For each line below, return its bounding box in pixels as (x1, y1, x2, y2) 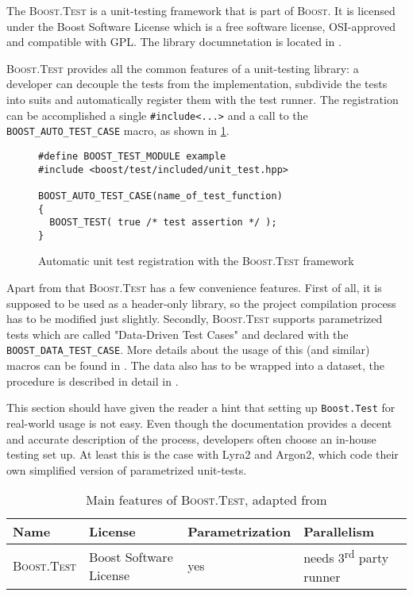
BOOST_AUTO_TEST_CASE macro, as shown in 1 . (6, 122, 230, 139)
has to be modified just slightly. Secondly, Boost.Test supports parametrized (6, 310, 383, 327)
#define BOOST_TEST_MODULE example (38, 150, 226, 162)
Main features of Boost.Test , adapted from (86, 490, 327, 509)
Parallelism (303, 522, 375, 541)
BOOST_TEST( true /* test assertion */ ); (49, 217, 277, 229)
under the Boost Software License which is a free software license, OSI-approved (6, 17, 396, 34)
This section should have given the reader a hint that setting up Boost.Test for (6, 399, 396, 416)
